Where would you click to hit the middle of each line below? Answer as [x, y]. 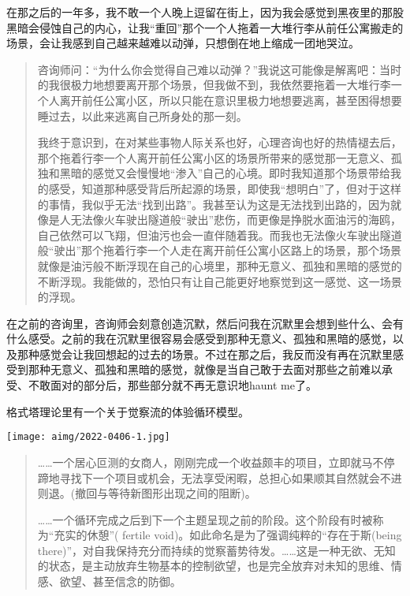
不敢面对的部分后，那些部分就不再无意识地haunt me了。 [172, 385]
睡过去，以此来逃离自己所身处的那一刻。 [142, 115]
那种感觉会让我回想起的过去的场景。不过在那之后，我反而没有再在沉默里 [205, 354]
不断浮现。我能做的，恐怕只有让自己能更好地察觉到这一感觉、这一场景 [220, 281]
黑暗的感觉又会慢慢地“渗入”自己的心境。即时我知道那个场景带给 [225, 173]
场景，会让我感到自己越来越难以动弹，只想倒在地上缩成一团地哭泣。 [183, 43]
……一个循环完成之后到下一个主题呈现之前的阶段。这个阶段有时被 [205, 519]
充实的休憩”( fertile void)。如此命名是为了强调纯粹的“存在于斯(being [228, 535]
